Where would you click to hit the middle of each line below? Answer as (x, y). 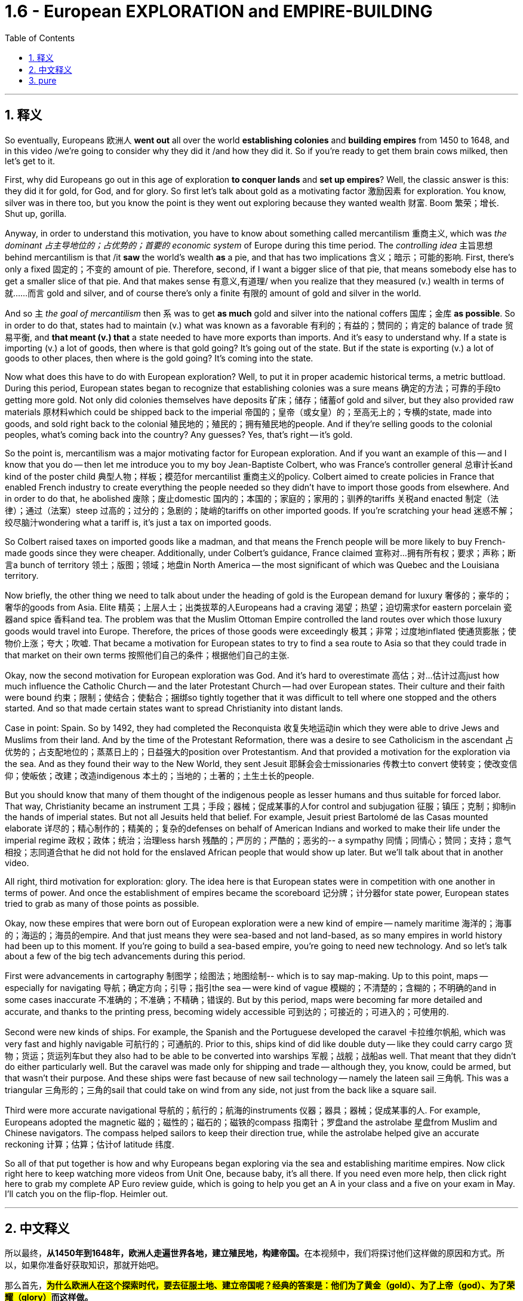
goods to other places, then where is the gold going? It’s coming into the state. (159, 358)
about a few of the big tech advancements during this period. (125, 956)
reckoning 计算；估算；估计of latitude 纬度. (90, 1144)
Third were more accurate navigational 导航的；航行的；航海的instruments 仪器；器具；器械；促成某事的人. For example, (243, 1110)
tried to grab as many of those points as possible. (102, 903)
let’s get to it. (30, 161)
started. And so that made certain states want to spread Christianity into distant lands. (174, 708)
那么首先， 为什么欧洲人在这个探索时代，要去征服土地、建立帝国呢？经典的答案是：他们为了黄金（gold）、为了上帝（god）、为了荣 (260, 1285)
